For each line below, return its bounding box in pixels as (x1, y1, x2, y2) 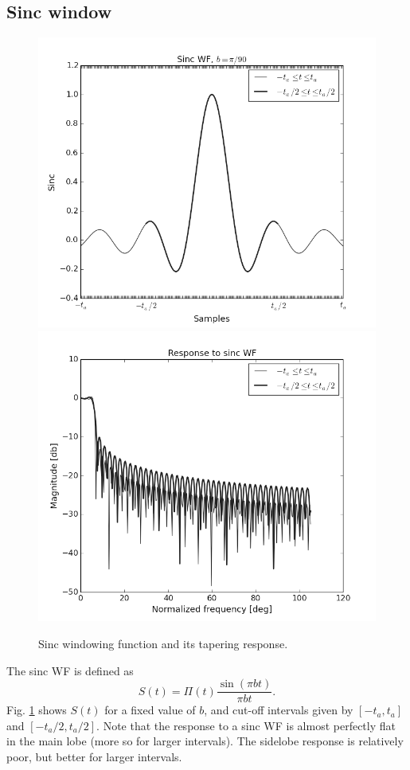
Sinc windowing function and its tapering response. (38, 635, 288, 651)
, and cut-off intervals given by (204, 702, 353, 718)
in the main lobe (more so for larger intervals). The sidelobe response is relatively (6, 733, 404, 749)
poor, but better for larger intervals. (6, 748, 182, 764)
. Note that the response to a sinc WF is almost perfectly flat (96, 717, 396, 733)
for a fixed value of (104, 702, 196, 718)
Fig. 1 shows (6, 702, 67, 718)
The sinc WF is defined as (6, 662, 134, 678)
